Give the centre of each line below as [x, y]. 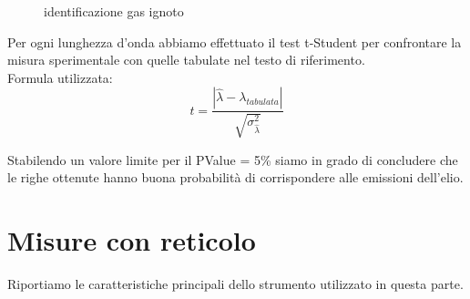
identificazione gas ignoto [114, 11]
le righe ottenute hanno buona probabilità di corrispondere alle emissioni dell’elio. [235, 177]
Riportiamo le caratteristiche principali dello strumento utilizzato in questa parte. [235, 284]
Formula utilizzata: [60, 77]
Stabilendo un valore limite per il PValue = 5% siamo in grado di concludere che [233, 159]
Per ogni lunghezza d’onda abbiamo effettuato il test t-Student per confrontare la [235, 41]
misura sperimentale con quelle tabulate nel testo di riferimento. [186, 60]
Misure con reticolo [132, 240]
